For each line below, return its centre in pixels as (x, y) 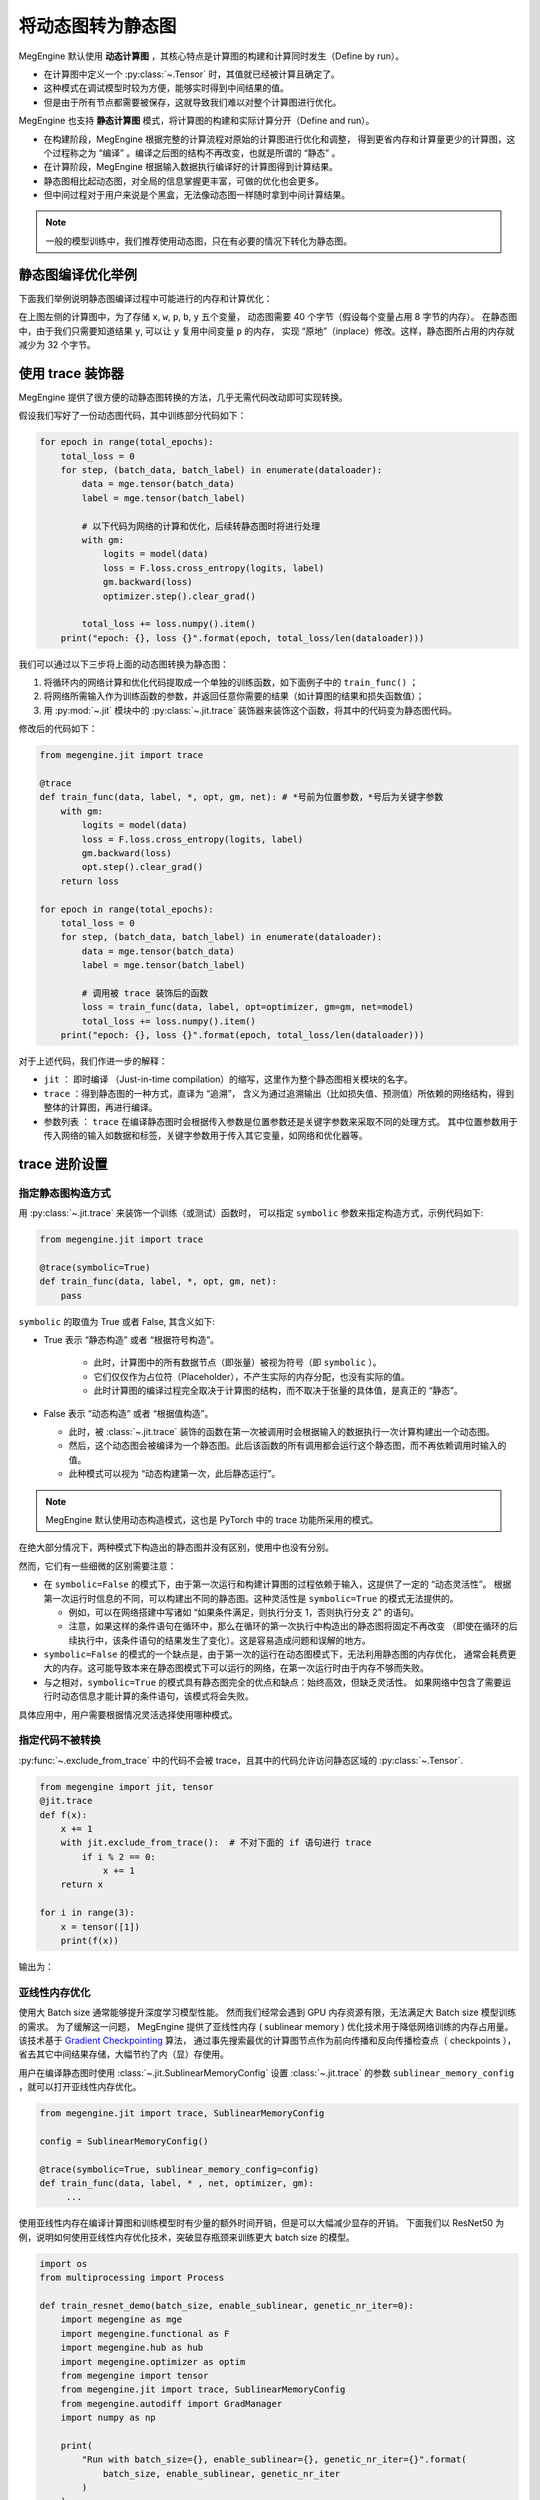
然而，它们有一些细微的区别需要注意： (97, 1566)
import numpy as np (108, 2418)
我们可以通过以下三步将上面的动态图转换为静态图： (123, 664)
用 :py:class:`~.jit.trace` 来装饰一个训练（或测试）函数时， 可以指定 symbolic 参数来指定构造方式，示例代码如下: (251, 1213)
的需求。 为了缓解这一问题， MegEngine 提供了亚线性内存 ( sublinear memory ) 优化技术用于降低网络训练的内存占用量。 (266, 2026)
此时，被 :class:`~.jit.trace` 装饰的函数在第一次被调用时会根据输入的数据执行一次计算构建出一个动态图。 (281, 1431)
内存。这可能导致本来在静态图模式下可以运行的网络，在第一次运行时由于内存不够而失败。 (244, 1668)
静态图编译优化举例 (77, 274)
